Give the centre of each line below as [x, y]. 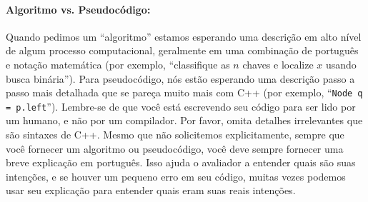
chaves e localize [278, 64]
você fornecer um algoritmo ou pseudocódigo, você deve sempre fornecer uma [175, 148]
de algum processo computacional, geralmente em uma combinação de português [182, 50]
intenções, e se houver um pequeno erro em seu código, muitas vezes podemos [176, 176]
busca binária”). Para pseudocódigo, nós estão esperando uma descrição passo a [180, 78]
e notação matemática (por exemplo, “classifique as [118, 64]
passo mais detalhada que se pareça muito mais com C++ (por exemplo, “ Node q [184, 92]
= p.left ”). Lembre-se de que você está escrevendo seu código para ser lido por [181, 106]
